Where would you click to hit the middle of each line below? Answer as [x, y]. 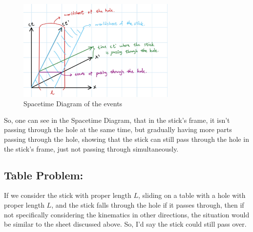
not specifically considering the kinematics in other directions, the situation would [127, 214]
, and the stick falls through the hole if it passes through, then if [148, 204]
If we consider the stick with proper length [68, 195]
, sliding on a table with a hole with [192, 195]
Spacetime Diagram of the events [73, 104]
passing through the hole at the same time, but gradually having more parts [118, 129]
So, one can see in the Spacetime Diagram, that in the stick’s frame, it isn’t [117, 120]
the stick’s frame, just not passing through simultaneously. [91, 148]
